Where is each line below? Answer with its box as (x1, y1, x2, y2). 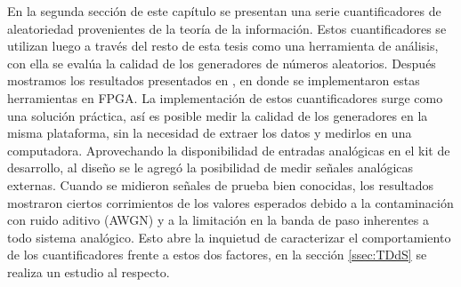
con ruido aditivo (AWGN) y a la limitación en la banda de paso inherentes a (7, 211, 430, 229)
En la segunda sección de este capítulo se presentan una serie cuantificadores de (7, 2, 441, 20)
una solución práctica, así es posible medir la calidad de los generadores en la (7, 106, 428, 124)
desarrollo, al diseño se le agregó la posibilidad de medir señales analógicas (7, 158, 414, 177)
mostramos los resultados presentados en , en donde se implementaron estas (7, 71, 420, 90)
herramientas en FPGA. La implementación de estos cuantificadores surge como (7, 88, 443, 107)
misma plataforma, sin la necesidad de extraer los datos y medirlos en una (7, 124, 412, 142)
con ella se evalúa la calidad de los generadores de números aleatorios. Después (7, 53, 436, 72)
